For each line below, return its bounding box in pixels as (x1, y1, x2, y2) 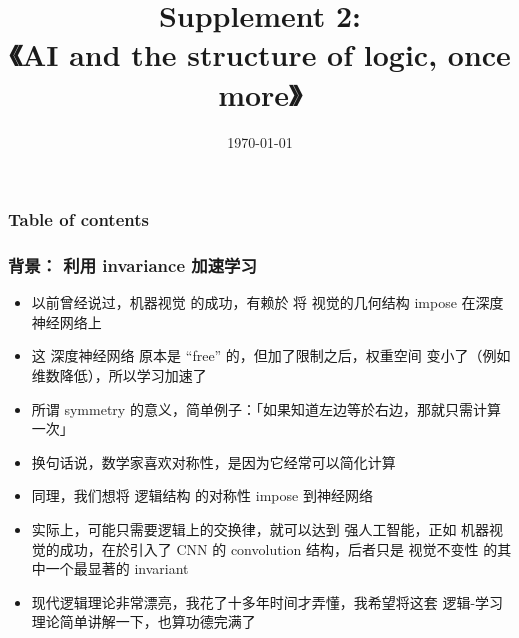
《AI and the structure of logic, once (9, 34, 511, 75)
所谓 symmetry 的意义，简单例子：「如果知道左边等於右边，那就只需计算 (31, 398, 501, 419)
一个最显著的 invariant (45, 558, 189, 579)
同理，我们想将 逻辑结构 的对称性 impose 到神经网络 (31, 485, 373, 506)
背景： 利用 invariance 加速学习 (8, 252, 257, 277)
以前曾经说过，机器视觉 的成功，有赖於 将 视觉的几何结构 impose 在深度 (31, 292, 504, 313)
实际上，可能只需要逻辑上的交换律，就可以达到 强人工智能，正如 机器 (31, 518, 490, 539)
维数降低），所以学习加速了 (31, 365, 207, 386)
